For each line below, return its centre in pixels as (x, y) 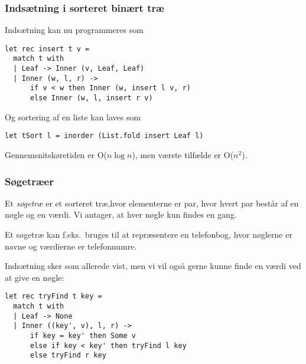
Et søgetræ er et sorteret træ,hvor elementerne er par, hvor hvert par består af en (152, 203)
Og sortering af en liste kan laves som (73, 117)
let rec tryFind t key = (53, 296)
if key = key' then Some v (83, 336)
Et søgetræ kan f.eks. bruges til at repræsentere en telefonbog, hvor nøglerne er (149, 234)
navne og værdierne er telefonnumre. (71, 246)
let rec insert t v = (47, 49)
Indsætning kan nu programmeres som (74, 30)
